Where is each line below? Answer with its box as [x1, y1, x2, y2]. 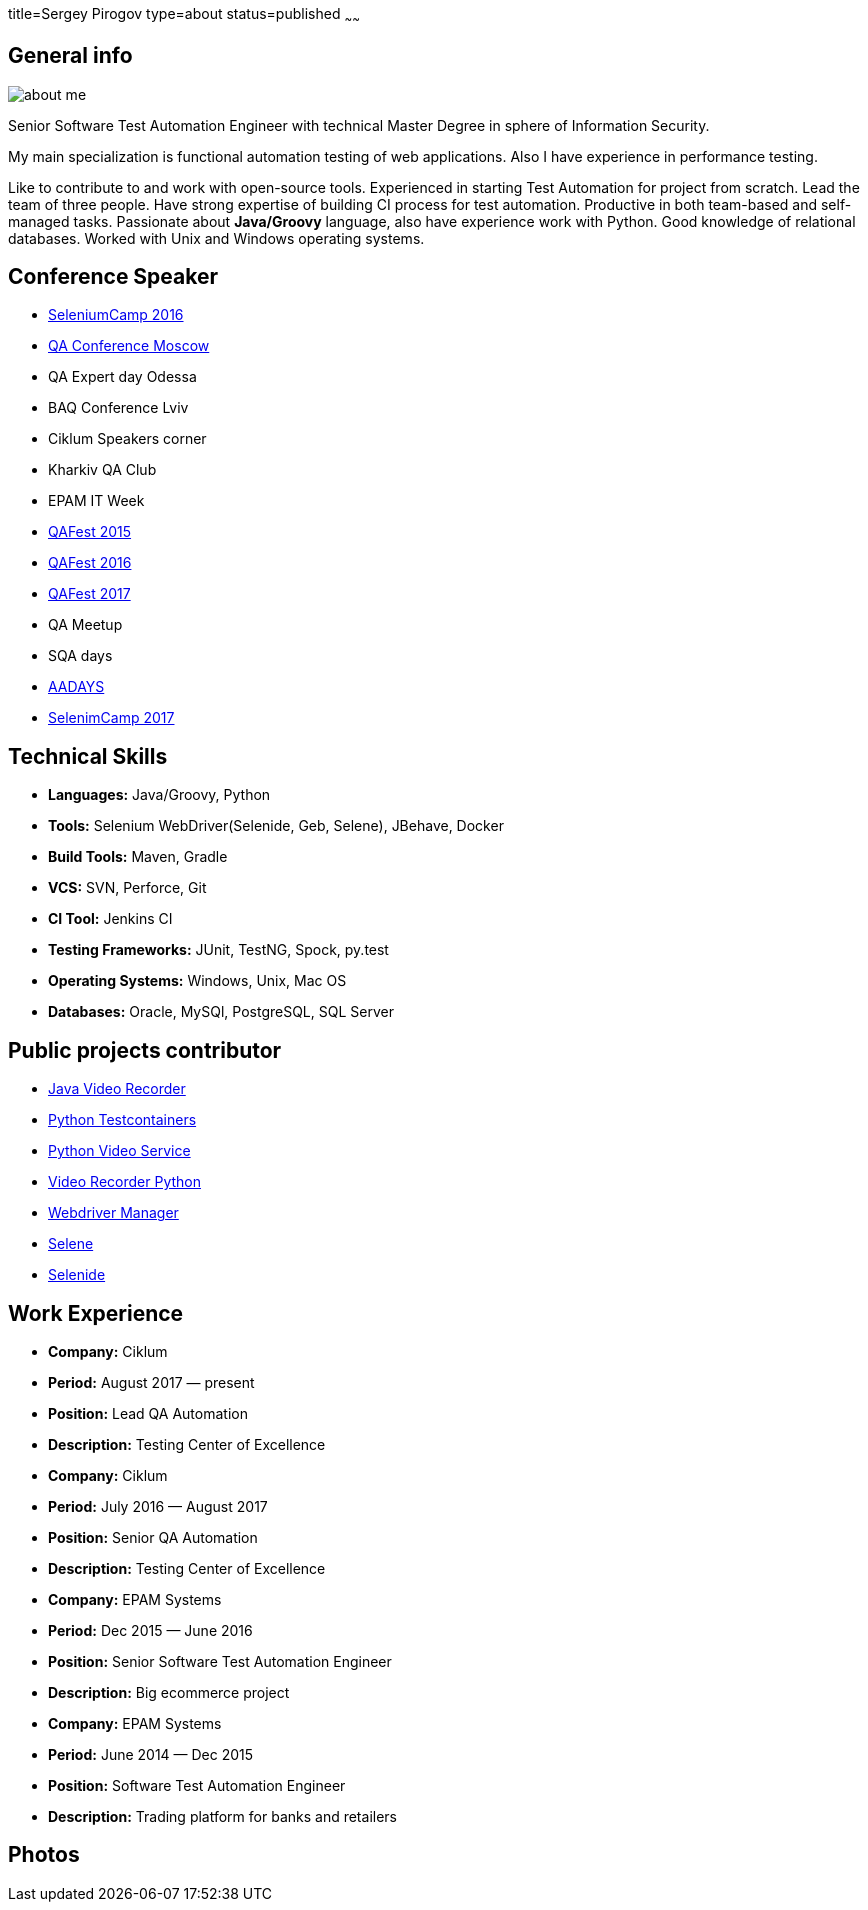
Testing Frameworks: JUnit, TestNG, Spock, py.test [48, 941, 389, 959]
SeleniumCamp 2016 [48, 306, 184, 324]
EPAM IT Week [48, 492, 145, 510]
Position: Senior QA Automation [48, 1529, 258, 1547]
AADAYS [48, 678, 105, 696]
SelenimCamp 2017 [48, 709, 175, 727]
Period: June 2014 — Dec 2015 [48, 1746, 254, 1764]
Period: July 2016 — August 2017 [48, 1498, 268, 1516]
